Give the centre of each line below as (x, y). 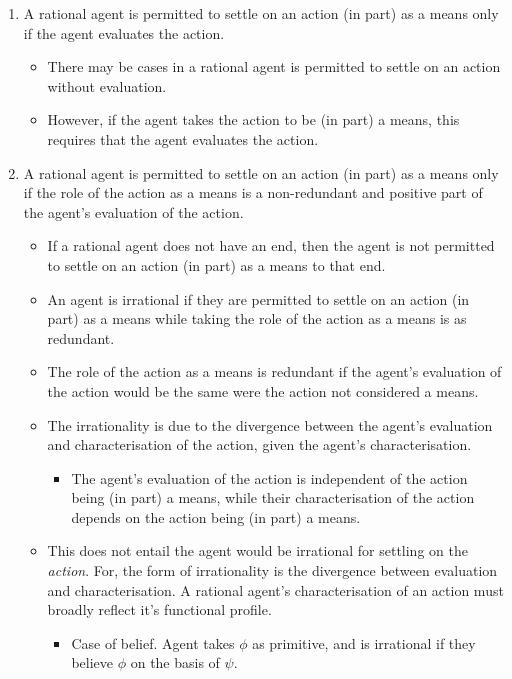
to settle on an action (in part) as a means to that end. (216, 264)
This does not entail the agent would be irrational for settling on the (257, 550)
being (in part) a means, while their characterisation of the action (273, 497)
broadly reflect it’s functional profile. (159, 609)
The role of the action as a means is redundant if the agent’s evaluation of (274, 371)
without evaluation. (107, 85)
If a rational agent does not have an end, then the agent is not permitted (271, 245)
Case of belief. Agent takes (153, 642)
